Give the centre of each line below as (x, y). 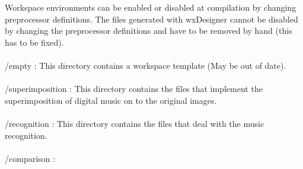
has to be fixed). (34, 42)
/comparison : (30, 158)
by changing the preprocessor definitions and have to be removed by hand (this (149, 31)
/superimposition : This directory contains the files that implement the (134, 89)
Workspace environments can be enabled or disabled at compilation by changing (151, 7)
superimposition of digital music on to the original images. (111, 100)
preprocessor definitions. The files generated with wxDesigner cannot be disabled (151, 19)
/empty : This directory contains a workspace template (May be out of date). (146, 65)
